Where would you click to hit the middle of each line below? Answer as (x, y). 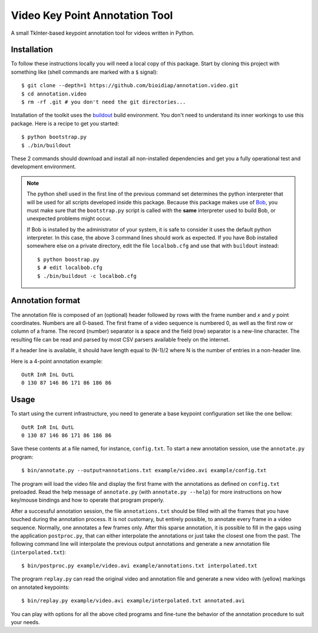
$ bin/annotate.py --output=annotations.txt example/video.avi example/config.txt (144, 470)
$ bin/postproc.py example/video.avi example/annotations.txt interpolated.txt (139, 566)
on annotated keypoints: (40, 587)
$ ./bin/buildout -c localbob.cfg (87, 276)
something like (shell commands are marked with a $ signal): (85, 72)
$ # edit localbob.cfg (70, 268)
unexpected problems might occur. (69, 218)
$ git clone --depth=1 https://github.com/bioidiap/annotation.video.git (130, 86)
